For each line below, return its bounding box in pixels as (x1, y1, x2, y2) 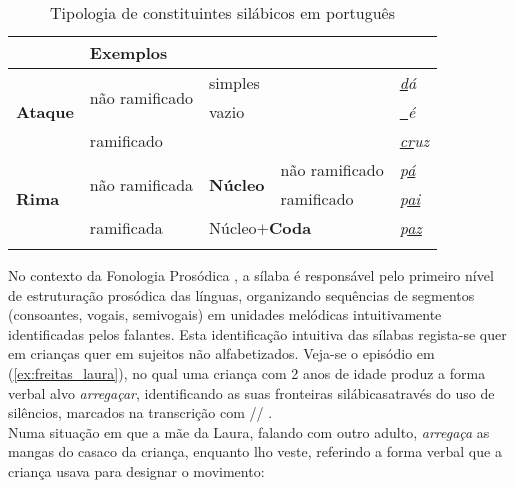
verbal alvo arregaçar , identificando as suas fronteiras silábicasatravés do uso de (8, 382, 495, 403)
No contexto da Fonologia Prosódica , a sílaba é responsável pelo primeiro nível (8, 265, 494, 285)
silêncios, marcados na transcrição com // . (8, 402, 273, 423)
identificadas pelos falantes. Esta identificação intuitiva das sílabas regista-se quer (8, 323, 507, 344)
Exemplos (89, 41, 168, 64)
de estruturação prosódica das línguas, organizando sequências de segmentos (8, 284, 475, 305)
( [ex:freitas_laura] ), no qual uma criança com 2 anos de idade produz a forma (8, 362, 486, 383)
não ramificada (89, 172, 194, 196)
